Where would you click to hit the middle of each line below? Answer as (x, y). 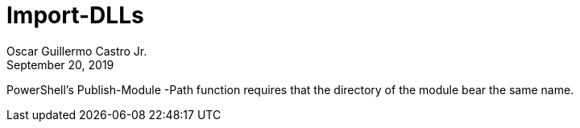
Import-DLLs (75, 15)
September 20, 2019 (60, 64)
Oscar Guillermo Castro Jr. (77, 51)
